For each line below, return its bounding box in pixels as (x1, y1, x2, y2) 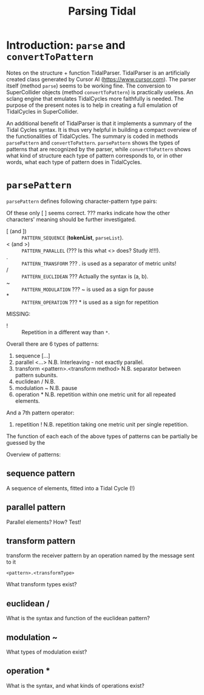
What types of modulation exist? (6, 648, 87, 656)
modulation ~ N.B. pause (15, 384, 78, 391)
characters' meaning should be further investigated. (6, 216, 137, 223)
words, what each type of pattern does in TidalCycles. (6, 158, 142, 165)
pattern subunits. (15, 371, 58, 378)
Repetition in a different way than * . (21, 328, 110, 335)
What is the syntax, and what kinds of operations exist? (6, 682, 144, 689)
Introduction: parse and (6, 38, 126, 52)
